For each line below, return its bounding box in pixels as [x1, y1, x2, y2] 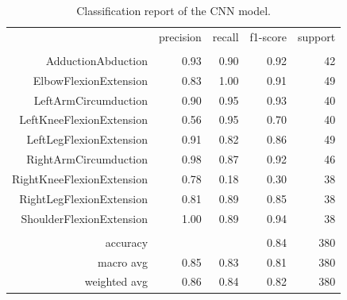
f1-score [249, 28, 287, 44]
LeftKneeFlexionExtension [19, 111, 148, 128]
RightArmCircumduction [26, 151, 148, 167]
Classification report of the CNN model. [76, 2, 271, 18]
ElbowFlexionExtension [33, 71, 148, 88]
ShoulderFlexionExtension [21, 210, 148, 226]
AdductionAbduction [45, 52, 148, 68]
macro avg [98, 253, 148, 270]
